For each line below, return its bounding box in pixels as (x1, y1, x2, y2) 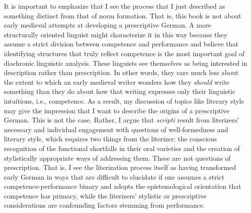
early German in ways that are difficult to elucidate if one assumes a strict (4, 171, 224, 182)
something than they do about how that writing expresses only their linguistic (4, 86, 236, 96)
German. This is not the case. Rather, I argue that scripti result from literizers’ (4, 115, 239, 125)
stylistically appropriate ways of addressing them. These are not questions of (4, 152, 231, 163)
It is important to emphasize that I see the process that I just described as (4, 1, 225, 11)
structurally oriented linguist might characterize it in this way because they (4, 29, 228, 39)
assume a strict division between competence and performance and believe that (4, 39, 238, 49)
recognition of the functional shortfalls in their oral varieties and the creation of (4, 143, 240, 153)
